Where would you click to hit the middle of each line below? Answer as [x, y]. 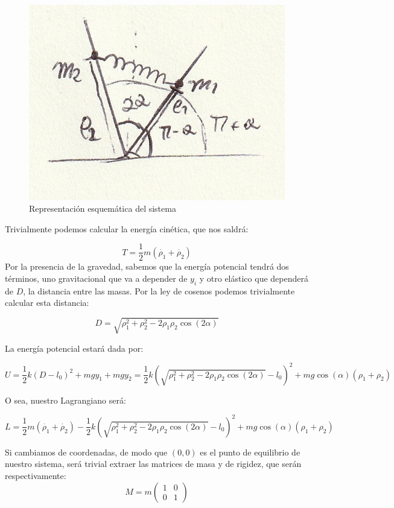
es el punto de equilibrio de [250, 452]
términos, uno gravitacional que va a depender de [96, 278]
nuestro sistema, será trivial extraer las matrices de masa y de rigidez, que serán [153, 464]
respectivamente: [36, 475]
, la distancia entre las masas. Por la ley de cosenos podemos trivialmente [159, 291]
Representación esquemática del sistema [103, 208]
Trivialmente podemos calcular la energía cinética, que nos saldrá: [127, 228]
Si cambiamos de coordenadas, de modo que [86, 452]
